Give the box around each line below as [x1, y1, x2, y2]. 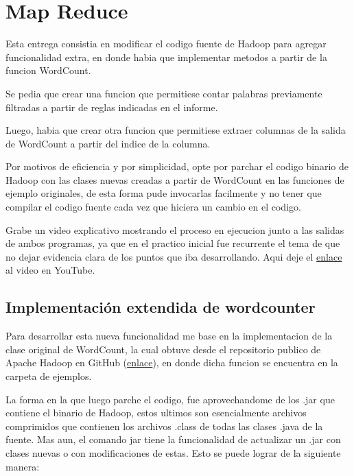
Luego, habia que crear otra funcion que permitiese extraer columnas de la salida [5, 123, 346, 137]
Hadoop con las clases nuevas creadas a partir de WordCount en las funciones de [5, 172, 344, 187]
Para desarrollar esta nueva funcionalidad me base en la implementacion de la [5, 329, 333, 343]
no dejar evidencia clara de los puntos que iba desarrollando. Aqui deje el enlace [5, 249, 342, 263]
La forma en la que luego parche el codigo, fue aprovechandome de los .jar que [5, 392, 335, 406]
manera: [5, 459, 40, 473]
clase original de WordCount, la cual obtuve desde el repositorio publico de [5, 342, 321, 356]
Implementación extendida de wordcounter [5, 296, 316, 318]
